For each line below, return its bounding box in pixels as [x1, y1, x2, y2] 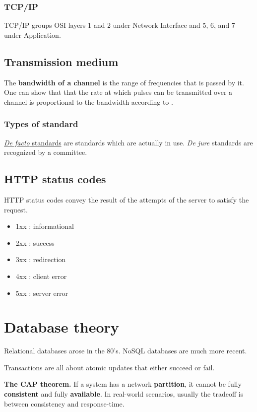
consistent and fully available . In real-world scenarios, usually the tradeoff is [4, 389, 244, 399]
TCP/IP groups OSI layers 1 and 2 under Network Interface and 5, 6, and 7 [4, 20, 235, 30]
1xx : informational [15, 221, 74, 231]
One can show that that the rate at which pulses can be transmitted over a [4, 87, 233, 97]
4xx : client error [15, 271, 67, 281]
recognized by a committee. [4, 147, 87, 157]
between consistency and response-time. [4, 398, 125, 409]
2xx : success [15, 237, 55, 248]
